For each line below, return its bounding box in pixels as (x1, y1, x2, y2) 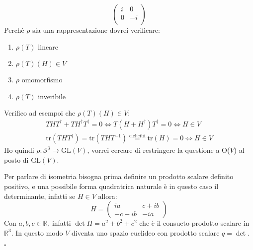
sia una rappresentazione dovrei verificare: (32, 25, 160, 35)
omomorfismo (21, 74, 63, 85)
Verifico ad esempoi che (4, 108, 76, 118)
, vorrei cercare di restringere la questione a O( (87, 145, 230, 155)
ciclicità (129, 133, 146, 138)
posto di (4, 154, 29, 165)
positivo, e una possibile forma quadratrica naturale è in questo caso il (4, 181, 219, 191)
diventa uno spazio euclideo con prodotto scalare (72, 227, 220, 238)
